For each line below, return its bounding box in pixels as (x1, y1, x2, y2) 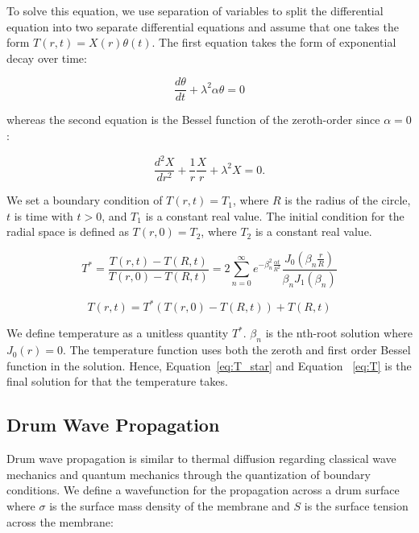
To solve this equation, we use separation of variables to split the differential (6, 2, 384, 19)
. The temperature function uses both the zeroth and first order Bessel (62, 341, 411, 358)
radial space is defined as (6, 223, 129, 240)
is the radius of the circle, (284, 192, 411, 209)
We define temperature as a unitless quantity (6, 324, 229, 341)
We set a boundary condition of (6, 192, 163, 209)
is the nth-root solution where (265, 324, 413, 341)
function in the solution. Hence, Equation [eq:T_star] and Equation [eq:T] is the (6, 357, 412, 374)
